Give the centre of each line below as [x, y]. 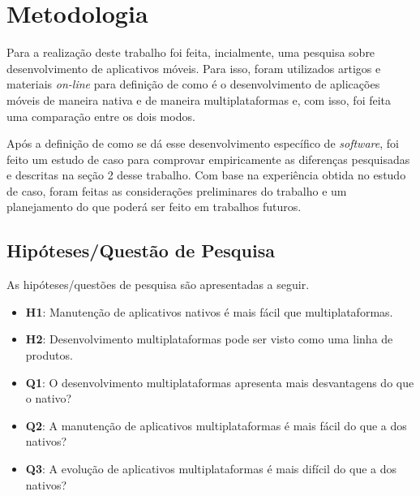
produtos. [49, 355]
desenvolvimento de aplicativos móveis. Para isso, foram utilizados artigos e [194, 68]
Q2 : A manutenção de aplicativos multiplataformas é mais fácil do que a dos [216, 425]
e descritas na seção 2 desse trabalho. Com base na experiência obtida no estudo [206, 175]
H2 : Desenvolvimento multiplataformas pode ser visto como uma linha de [209, 339]
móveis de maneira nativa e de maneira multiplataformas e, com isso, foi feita [199, 99]
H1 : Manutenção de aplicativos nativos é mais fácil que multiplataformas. [209, 311]
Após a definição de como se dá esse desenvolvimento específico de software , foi [203, 143]
